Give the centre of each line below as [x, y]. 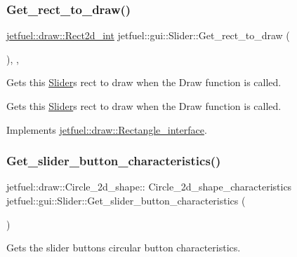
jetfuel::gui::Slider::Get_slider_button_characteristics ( [126, 200]
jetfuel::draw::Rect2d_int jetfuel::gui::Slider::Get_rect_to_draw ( [148, 35]
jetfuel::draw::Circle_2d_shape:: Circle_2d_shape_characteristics [149, 187]
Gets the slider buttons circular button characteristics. [124, 248]
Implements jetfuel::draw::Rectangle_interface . [107, 129]
